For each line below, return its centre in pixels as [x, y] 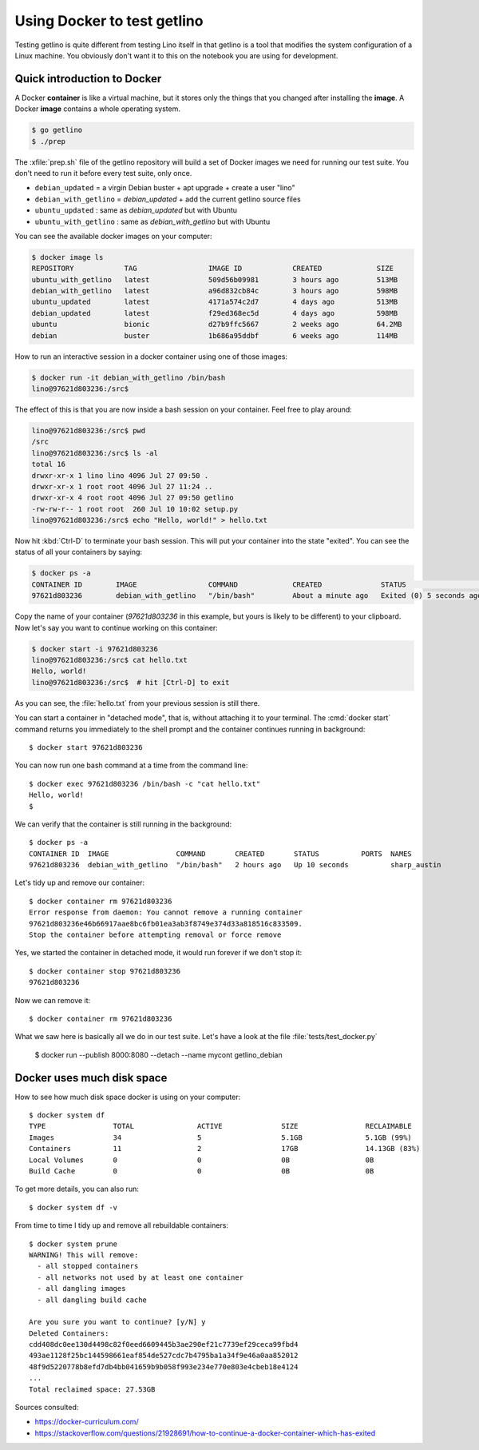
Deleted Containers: [69, 1333]
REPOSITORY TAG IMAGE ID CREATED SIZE [213, 269]
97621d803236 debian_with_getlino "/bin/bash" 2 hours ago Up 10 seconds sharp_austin [236, 865]
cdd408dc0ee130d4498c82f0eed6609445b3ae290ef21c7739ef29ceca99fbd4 [164, 1344]
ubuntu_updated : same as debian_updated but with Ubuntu [136, 210]
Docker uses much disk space [91, 1078]
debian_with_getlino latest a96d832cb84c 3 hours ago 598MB [215, 291]
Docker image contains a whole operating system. [98, 109]
